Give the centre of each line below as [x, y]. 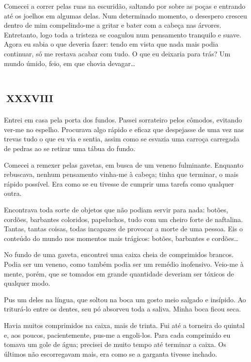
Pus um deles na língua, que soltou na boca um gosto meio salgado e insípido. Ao [125, 299]
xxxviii [30, 96]
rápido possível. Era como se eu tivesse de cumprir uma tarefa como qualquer [119, 183]
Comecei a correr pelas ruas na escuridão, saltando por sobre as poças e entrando [125, 6]
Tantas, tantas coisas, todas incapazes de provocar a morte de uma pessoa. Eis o [123, 229]
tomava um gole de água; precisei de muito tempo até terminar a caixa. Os [115, 344]
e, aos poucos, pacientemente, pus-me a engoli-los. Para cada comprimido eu [117, 335]
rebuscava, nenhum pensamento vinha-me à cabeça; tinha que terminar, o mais [121, 174]
